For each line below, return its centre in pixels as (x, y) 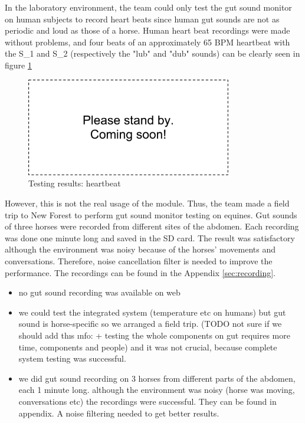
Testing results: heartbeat (75, 183)
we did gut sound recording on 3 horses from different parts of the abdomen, (157, 378)
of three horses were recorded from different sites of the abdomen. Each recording (152, 226)
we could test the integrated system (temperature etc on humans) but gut (152, 312)
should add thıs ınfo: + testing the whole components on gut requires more (154, 335)
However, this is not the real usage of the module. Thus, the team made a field (147, 203)
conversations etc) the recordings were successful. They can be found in (147, 401)
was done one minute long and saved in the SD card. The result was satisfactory (150, 237)
